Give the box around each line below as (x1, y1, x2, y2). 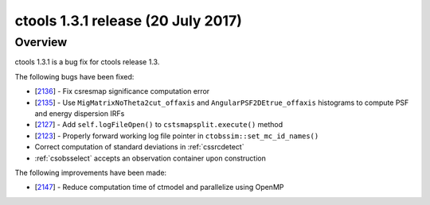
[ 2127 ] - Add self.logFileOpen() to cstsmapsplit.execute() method (34, 120, 283, 130)
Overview (14, 35, 68, 49)
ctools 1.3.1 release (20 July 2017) (14, 12, 242, 29)
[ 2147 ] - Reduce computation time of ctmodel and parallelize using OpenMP (34, 183, 284, 192)
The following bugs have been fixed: (14, 72, 135, 81)
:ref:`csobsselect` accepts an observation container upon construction (34, 153, 267, 163)
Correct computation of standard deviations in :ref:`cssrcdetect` (34, 142, 244, 152)
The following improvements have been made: (14, 168, 167, 177)
